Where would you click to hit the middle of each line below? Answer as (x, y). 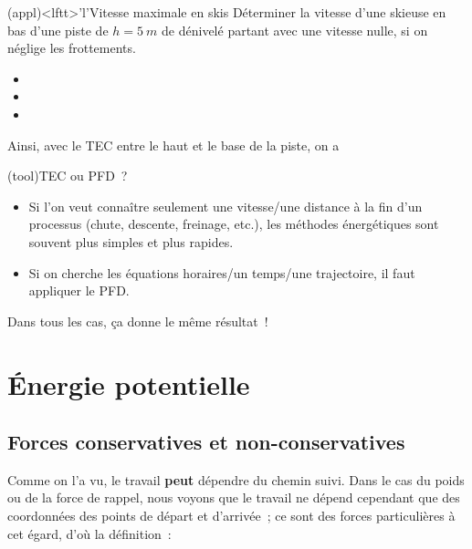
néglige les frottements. (72, 48)
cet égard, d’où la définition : (89, 533)
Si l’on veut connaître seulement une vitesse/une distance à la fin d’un (226, 206)
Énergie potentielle (129, 383)
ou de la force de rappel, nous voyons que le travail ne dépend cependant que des (234, 497)
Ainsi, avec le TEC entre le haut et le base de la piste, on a (173, 145)
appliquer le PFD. (79, 290)
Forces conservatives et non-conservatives (206, 442)
